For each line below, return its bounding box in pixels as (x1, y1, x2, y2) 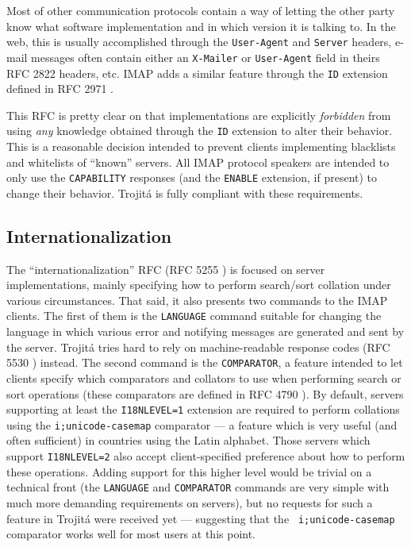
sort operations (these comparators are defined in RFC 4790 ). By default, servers (6, 385, 404, 402)
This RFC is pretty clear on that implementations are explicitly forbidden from (6, 106, 391, 123)
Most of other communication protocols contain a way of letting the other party (6, 2, 395, 18)
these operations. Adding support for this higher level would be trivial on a (6, 463, 372, 480)
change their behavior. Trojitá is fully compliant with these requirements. (6, 184, 363, 201)
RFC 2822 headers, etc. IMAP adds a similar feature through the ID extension (6, 64, 388, 81)
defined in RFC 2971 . (6, 80, 113, 97)
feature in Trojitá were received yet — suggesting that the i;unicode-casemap (6, 510, 395, 526)
